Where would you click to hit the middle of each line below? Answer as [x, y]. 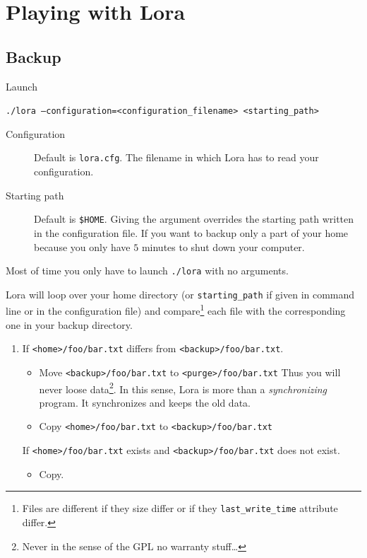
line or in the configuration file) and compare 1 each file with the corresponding [176, 310]
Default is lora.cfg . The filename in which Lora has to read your [176, 157]
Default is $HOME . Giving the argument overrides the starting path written [194, 219]
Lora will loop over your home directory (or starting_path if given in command [180, 294]
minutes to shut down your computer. [223, 246]
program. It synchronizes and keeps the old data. [145, 402]
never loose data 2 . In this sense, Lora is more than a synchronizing [183, 388]
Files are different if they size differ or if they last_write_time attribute [180, 508]
